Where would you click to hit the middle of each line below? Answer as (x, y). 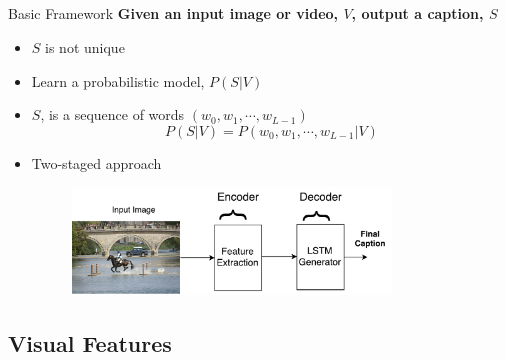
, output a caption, (417, 13)
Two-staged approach (96, 162)
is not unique (85, 46)
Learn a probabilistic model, (118, 80)
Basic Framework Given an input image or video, (173, 13)
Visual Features (90, 342)
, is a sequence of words (112, 114)
